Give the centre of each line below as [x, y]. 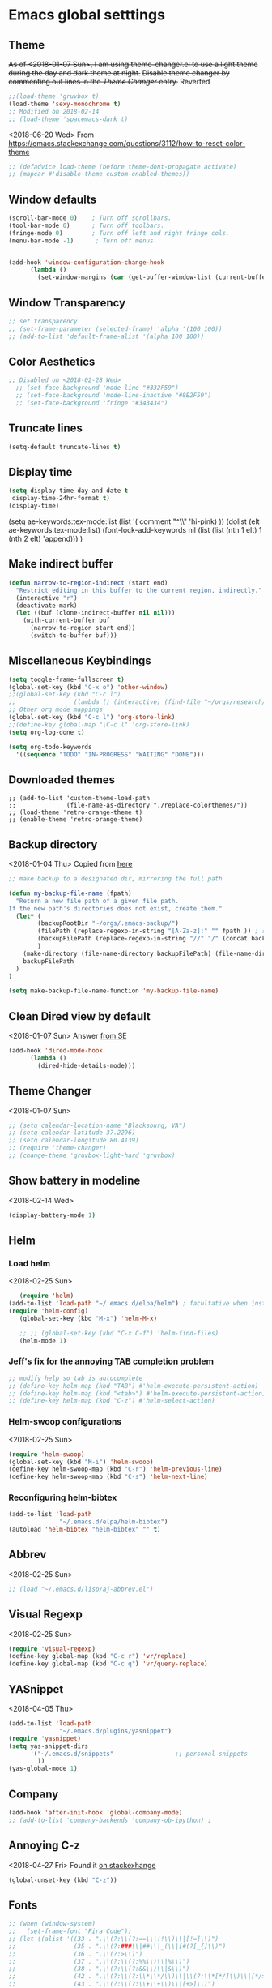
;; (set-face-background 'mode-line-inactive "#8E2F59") [114, 396]
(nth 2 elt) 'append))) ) [46, 539]
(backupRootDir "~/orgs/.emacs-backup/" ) [108, 923]
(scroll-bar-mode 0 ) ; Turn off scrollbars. [90, 218]
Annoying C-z [45, 1846]
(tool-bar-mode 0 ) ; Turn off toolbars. [86, 225]
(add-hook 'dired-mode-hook [56, 1051]
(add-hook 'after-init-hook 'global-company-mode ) [96, 1812]
